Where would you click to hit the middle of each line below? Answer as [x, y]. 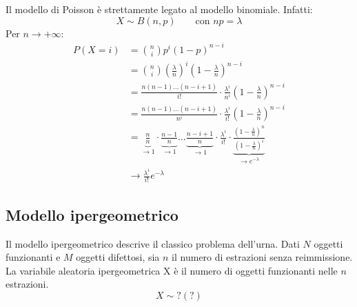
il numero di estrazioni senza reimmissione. [262, 257]
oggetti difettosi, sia [118, 257]
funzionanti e [33, 257]
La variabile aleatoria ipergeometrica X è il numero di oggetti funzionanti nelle [172, 270]
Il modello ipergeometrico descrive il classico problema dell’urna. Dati [153, 243]
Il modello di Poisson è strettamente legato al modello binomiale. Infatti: [159, 9]
